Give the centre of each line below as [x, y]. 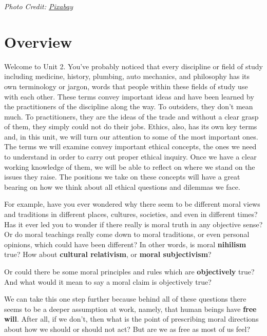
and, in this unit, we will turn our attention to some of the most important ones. [131, 136]
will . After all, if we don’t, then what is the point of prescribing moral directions [131, 319]
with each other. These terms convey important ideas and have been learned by [129, 96]
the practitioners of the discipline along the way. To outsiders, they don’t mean [129, 106]
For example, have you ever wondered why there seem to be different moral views [132, 204]
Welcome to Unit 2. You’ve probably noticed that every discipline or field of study [133, 66]
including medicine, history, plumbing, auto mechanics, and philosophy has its [127, 76]
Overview [38, 41]
